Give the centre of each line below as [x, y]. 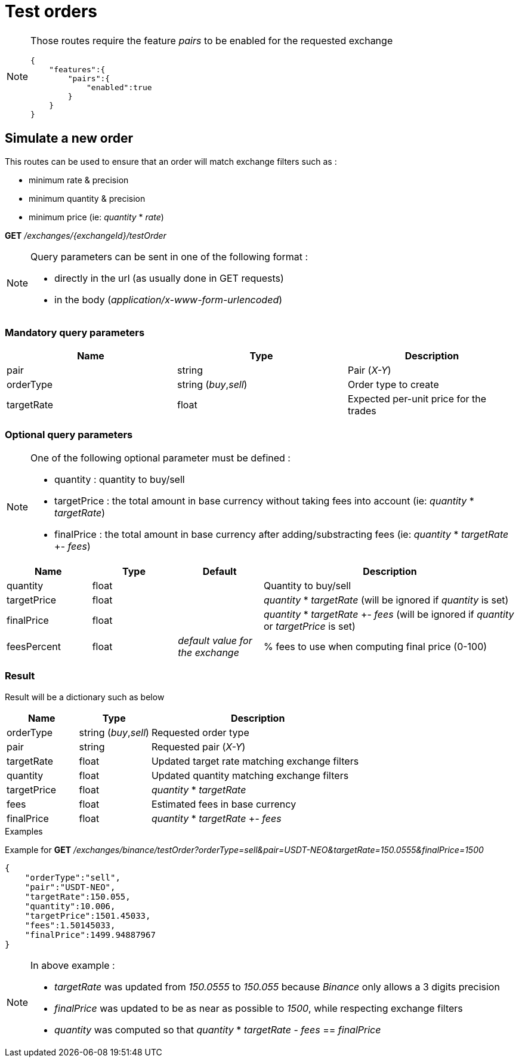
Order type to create [393, 385]
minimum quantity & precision [87, 198]
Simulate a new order [69, 138]
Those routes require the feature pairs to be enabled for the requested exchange [212, 40]
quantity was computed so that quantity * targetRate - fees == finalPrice [218, 1029]
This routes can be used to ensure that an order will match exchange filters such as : [171, 161]
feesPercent [34, 647]
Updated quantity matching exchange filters [250, 775]
